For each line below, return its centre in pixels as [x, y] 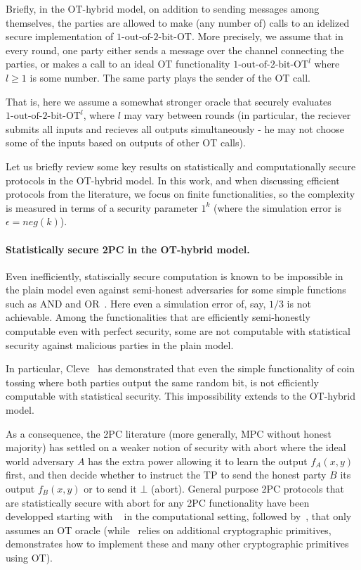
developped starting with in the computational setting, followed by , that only [179, 516]
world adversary [40, 461]
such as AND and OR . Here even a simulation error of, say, [136, 303]
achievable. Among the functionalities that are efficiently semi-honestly [158, 317]
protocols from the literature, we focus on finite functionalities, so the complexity [180, 194]
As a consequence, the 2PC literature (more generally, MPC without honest [169, 433]
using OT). [29, 557]
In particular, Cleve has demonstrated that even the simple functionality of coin [180, 368]
